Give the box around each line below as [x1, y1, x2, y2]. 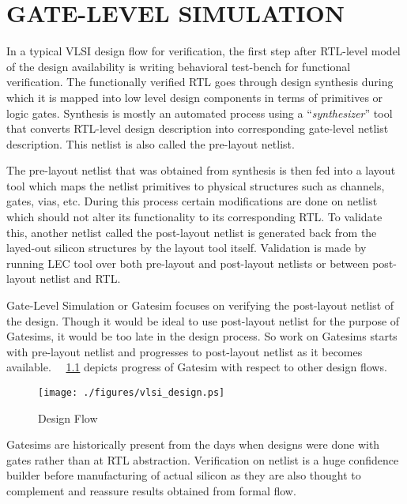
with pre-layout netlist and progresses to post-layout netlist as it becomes [6, 343, 363, 359]
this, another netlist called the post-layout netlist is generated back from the [6, 224, 377, 240]
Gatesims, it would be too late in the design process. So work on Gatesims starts [6, 328, 398, 344]
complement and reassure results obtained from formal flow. [6, 483, 296, 499]
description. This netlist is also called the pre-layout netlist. [6, 135, 295, 152]
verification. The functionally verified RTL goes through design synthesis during [6, 73, 394, 90]
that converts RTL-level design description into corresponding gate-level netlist [6, 120, 389, 137]
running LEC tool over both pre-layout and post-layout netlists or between [6, 254, 369, 271]
